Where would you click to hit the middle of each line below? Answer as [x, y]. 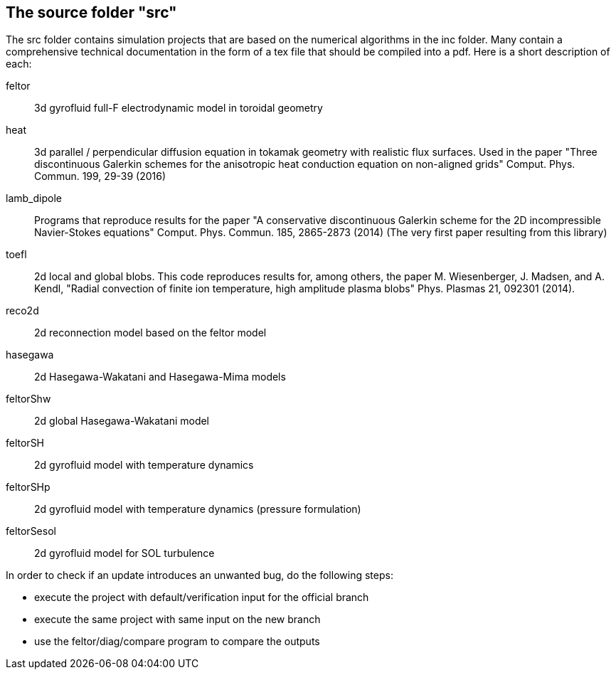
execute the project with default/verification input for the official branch [202, 597]
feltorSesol [31, 531]
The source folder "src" [91, 12]
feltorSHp [28, 487]
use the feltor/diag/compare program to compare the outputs [177, 642]
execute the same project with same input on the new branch [177, 620]
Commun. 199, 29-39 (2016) [100, 176]
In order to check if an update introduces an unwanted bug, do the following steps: [200, 575]
